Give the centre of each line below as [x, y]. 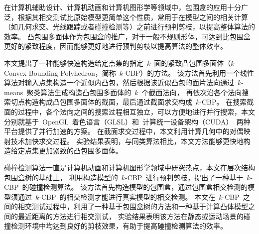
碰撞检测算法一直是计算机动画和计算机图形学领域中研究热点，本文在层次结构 [129, 167]
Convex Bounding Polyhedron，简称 [60, 72]
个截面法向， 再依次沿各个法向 [192, 92]
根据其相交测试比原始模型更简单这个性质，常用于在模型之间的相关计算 [133, 17]
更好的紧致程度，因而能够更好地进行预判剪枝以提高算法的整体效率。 [116, 46]
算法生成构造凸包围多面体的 [86, 92]
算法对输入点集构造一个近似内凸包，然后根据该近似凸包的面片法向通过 [119, 82]
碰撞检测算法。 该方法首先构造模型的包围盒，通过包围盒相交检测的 [138, 187]
